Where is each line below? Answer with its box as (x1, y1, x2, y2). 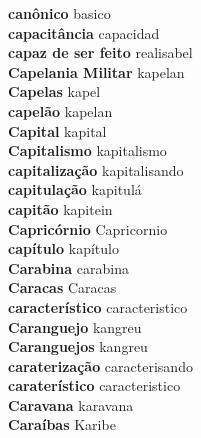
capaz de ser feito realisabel (8, 42, 193, 63)
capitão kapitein (8, 198, 113, 219)
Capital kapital (8, 120, 107, 141)
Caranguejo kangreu (8, 316, 142, 337)
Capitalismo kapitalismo (8, 140, 167, 161)
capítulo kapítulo (8, 238, 119, 259)
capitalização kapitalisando (8, 159, 184, 180)
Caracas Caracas (8, 277, 117, 298)
